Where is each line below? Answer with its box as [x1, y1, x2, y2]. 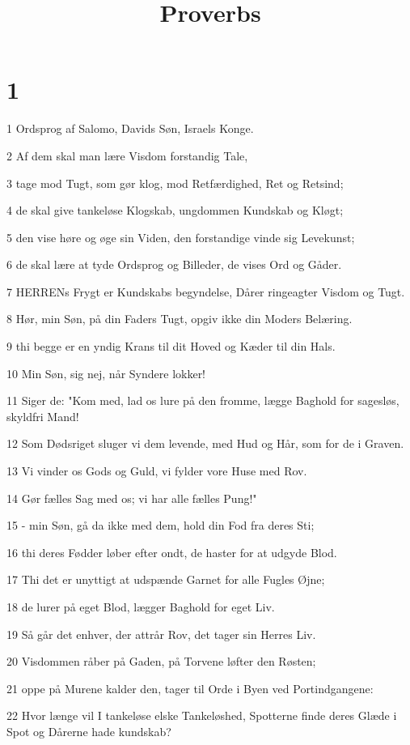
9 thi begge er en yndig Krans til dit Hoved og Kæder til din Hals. [6, 338, 336, 355]
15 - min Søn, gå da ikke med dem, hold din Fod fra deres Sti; [6, 517, 315, 534]
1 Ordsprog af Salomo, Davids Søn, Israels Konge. [6, 120, 254, 137]
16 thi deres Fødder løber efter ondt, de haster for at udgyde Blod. [6, 543, 337, 560]
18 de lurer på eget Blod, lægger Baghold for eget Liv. [6, 598, 275, 615]
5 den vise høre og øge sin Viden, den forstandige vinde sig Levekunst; [6, 228, 355, 245]
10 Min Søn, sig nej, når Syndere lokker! [6, 364, 206, 381]
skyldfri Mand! [6, 407, 79, 424]
